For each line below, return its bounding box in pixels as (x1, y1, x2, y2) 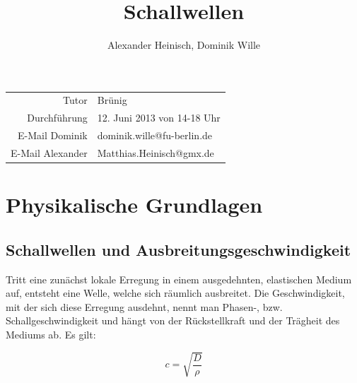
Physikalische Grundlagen (6, 190, 263, 219)
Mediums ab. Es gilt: (6, 327, 96, 342)
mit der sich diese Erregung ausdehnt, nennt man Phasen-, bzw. (6, 299, 283, 314)
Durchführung (27, 110, 88, 125)
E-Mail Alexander (11, 146, 88, 160)
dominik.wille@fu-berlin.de (97, 128, 213, 143)
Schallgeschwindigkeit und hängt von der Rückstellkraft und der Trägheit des (6, 313, 340, 328)
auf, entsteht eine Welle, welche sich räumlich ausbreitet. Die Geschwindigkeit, (6, 285, 345, 300)
